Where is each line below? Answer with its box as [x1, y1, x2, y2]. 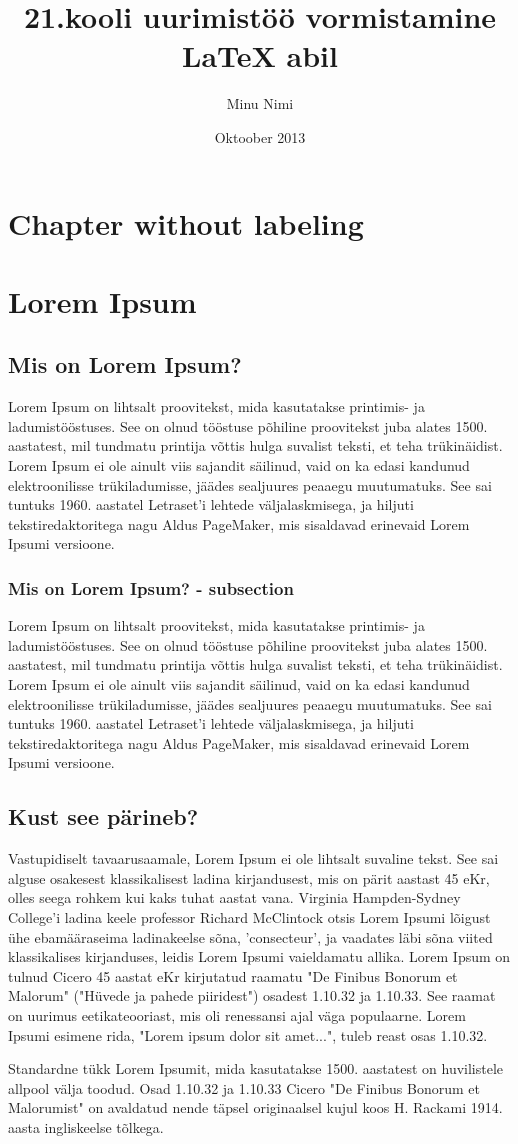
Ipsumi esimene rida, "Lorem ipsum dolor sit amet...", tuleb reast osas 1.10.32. [8, 1024, 488, 1045]
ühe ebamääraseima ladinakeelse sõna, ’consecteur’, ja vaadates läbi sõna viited [8, 926, 493, 947]
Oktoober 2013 [214, 126, 306, 147]
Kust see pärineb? [8, 801, 199, 832]
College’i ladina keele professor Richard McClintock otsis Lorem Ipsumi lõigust [8, 906, 491, 927]
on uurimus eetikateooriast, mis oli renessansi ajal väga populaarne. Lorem [8, 1004, 466, 1025]
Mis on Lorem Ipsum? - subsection [8, 575, 294, 600]
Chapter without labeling [8, 202, 364, 243]
